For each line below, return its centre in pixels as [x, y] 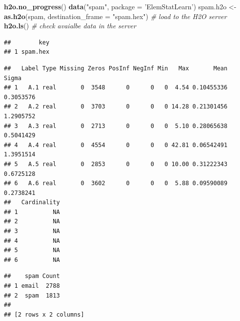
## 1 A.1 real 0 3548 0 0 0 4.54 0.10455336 [116, 88]
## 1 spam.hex [27, 52]
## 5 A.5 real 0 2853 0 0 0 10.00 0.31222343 [116, 164]
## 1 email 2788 [32, 286]
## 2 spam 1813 [32, 295]
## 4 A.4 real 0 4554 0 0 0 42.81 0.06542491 [116, 145]
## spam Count [32, 276]
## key [27, 42]
